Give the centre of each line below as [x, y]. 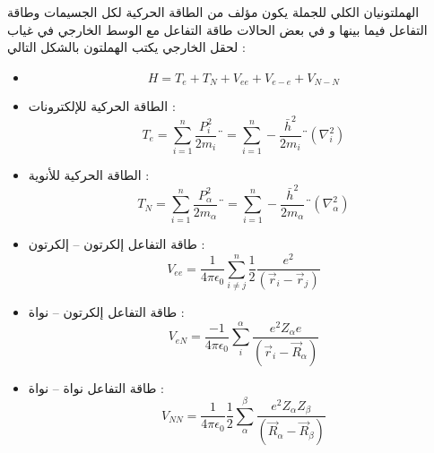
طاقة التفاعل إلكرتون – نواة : [106, 311]
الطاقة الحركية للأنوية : [89, 175]
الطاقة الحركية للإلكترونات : [102, 106]
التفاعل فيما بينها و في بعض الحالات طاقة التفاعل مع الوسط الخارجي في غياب [217, 29]
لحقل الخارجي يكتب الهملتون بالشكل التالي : [126, 47]
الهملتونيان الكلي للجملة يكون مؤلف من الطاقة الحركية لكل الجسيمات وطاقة [213, 12]
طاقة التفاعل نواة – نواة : [96, 387]
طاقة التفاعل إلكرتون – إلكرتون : [117, 244]
